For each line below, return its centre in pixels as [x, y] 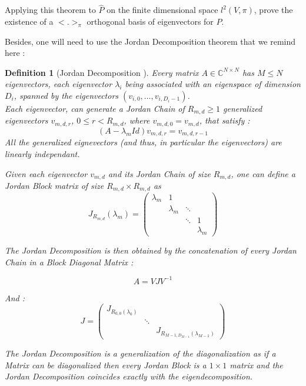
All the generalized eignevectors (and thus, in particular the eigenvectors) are [143, 142]
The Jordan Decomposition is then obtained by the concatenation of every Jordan [151, 250]
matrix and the [256, 365]
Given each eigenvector [46, 173]
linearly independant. [42, 153]
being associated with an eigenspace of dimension [213, 84]
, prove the [273, 10]
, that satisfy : [224, 120]
